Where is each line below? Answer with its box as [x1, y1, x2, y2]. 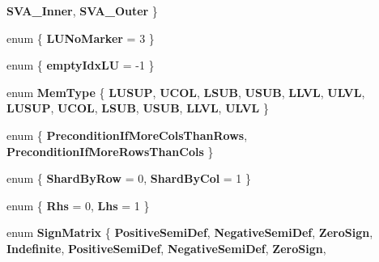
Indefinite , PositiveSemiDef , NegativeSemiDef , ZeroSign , [6, 239, 326, 256]
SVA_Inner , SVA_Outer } [6, 2, 158, 19]
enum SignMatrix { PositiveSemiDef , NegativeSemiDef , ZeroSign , [6, 224, 373, 241]
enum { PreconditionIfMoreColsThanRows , [6, 126, 248, 143]
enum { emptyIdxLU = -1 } [6, 57, 155, 74]
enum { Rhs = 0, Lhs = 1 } [6, 196, 150, 213]
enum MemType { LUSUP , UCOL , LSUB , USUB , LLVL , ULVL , [6, 83, 365, 100]
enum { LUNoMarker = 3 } [6, 29, 155, 46]
